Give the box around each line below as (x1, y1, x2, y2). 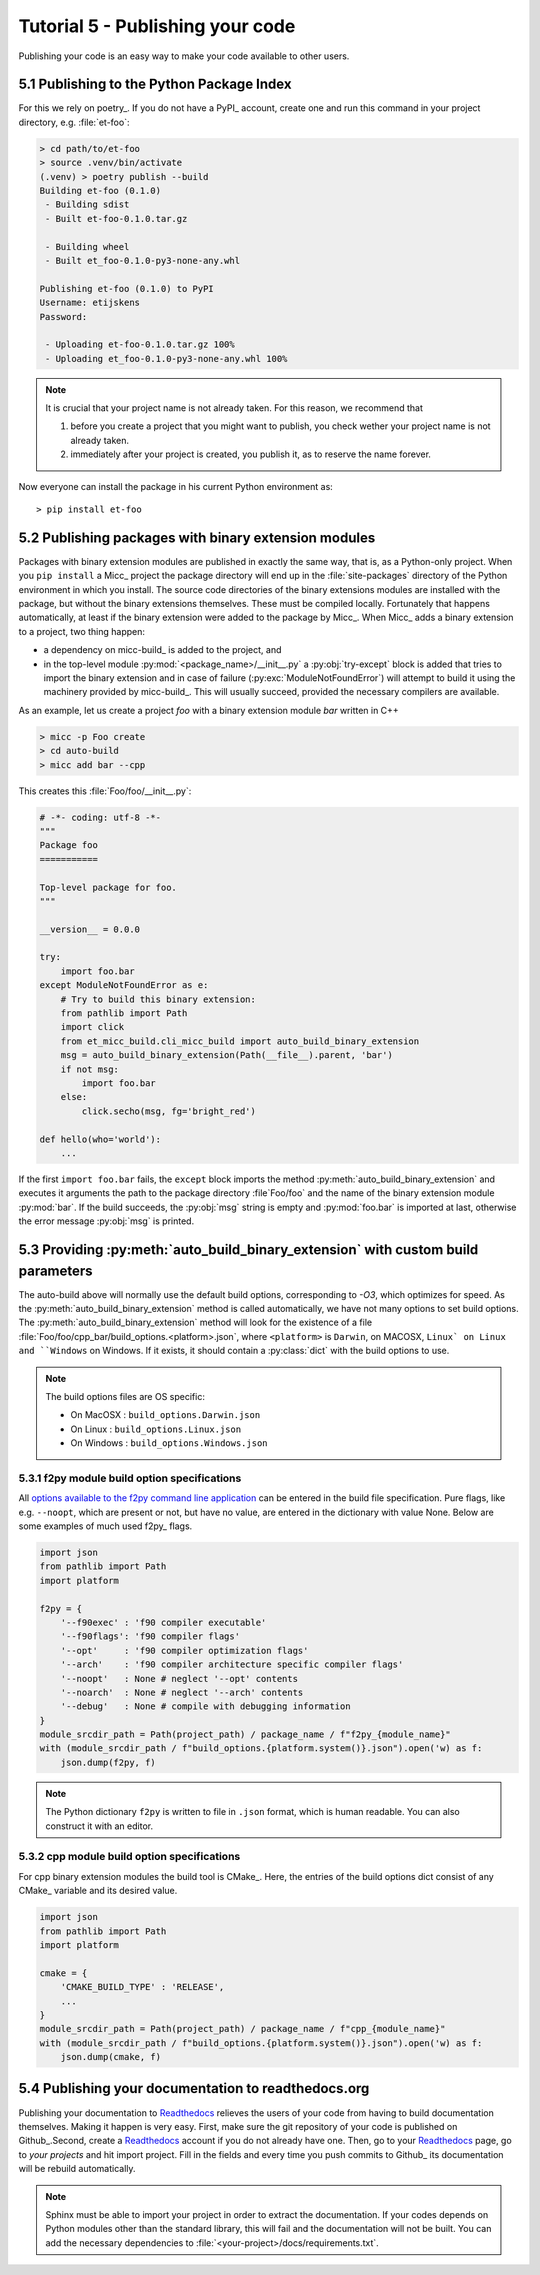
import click (60, 1021, 125, 1033)
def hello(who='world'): (39, 1133, 162, 1145)
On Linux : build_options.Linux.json (70, 1423, 242, 1435)
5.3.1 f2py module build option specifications (18, 1471, 242, 1485)
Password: (39, 311, 88, 322)
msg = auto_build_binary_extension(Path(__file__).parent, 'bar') (60, 1050, 394, 1061)
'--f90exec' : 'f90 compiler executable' (60, 1616, 267, 1628)
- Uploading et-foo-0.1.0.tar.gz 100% (45, 339, 235, 350)
